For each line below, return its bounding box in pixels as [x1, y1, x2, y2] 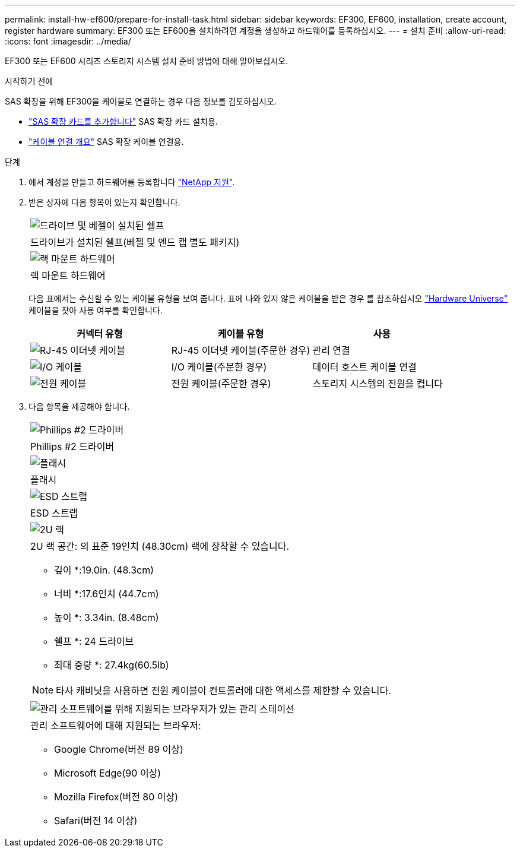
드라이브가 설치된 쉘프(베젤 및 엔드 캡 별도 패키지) [30, 236, 240, 248]
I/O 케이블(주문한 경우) [171, 361, 267, 373]
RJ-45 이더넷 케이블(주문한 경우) [171, 344, 310, 356]
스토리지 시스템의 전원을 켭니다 [312, 378, 443, 389]
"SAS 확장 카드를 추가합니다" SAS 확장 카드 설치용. [28, 116, 218, 126]
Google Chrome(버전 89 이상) [54, 743, 183, 755]
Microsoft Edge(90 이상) [54, 767, 161, 779]
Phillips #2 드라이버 [30, 441, 115, 452]
